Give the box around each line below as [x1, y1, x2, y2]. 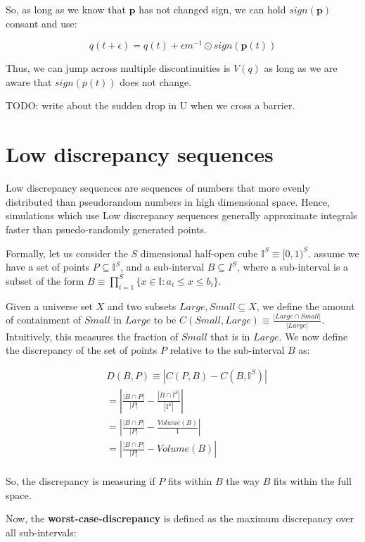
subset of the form [6, 273, 84, 288]
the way [226, 474, 260, 488]
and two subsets [107, 298, 177, 313]
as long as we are [264, 61, 338, 75]
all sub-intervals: [6, 524, 77, 539]
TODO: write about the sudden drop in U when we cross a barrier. [6, 98, 295, 113]
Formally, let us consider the [6, 245, 128, 260]
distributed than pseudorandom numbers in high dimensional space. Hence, [6, 194, 330, 209]
